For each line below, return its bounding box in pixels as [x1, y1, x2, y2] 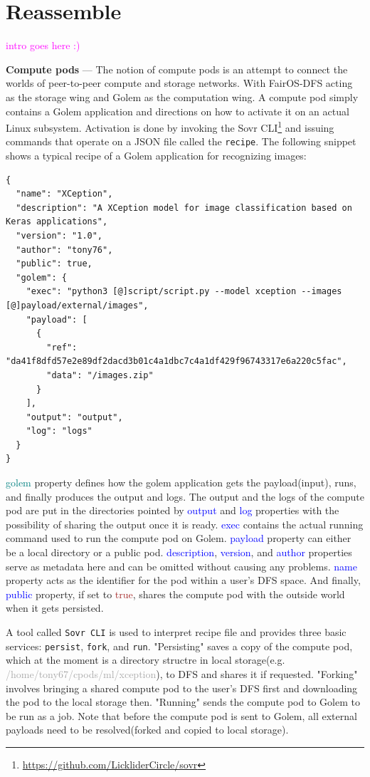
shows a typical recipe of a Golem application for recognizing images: [6, 148, 307, 162]
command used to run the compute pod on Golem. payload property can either [6, 531, 351, 546]
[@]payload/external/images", [6, 300, 149, 311]
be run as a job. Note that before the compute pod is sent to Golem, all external [6, 708, 357, 723]
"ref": [46, 342, 78, 353]
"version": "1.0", [16, 230, 103, 241]
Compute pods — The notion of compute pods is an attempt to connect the [6, 61, 348, 76]
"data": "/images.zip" [46, 370, 154, 380]
